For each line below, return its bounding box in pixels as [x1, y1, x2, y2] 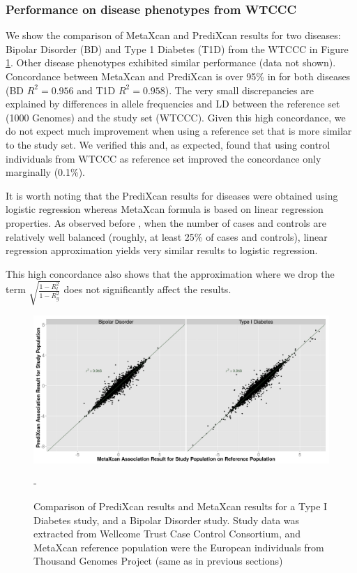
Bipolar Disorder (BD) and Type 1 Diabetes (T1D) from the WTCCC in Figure [6, 41, 349, 56]
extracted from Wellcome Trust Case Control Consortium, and [33, 526, 301, 541]
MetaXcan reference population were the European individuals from [33, 539, 324, 554]
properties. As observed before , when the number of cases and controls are [6, 215, 326, 230]
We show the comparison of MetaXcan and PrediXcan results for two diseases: [6, 28, 341, 43]
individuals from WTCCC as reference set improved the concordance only [6, 151, 321, 165]
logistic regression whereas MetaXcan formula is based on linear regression [6, 202, 324, 216]
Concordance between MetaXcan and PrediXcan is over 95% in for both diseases [6, 69, 351, 83]
